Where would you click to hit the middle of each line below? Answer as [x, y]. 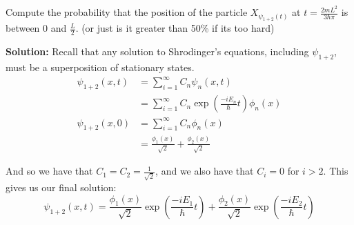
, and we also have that [205, 171]
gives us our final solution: [61, 187]
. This [336, 171]
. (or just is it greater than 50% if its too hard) [175, 28]
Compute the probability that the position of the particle [127, 12]
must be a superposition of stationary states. [100, 67]
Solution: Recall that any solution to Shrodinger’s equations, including [157, 51]
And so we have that [49, 171]
